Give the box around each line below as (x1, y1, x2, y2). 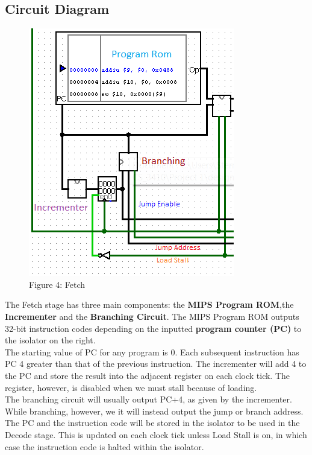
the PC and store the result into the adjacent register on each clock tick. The (5, 369, 290, 381)
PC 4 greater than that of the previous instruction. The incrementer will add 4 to (5, 357, 307, 370)
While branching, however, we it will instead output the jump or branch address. (5, 404, 304, 417)
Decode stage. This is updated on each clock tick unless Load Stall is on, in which (5, 428, 307, 441)
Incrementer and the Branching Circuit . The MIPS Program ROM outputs (5, 310, 299, 322)
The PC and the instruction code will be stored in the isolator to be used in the (5, 416, 300, 429)
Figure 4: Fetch (29, 278, 85, 290)
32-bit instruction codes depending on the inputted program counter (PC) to (5, 322, 302, 334)
